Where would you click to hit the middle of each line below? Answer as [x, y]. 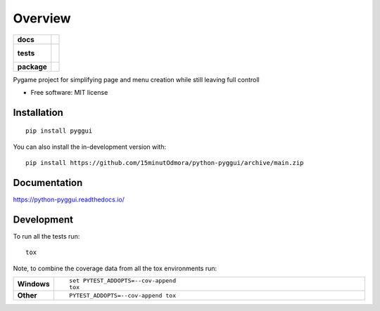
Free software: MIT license [69, 92]
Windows [33, 284]
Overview [42, 18]
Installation [38, 112]
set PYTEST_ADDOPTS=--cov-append [122, 281]
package [32, 67]
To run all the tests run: [46, 236]
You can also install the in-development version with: [90, 147]
